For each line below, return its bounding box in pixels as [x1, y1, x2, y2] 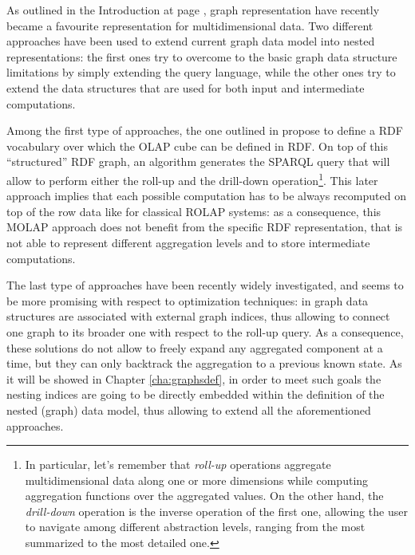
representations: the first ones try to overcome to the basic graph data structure [6, 48, 397, 65]
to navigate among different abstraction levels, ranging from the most [25, 518, 366, 535]
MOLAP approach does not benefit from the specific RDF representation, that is [6, 218, 403, 235]
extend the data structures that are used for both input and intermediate [6, 79, 365, 96]
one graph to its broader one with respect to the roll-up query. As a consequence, [6, 323, 404, 340]
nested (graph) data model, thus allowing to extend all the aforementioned [6, 401, 371, 418]
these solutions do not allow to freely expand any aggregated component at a [6, 339, 383, 356]
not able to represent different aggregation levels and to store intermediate [6, 234, 370, 250]
